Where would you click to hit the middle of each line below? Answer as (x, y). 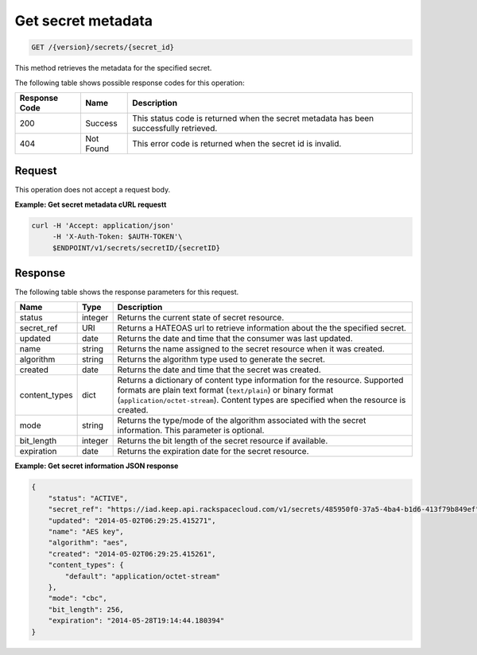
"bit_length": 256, (86, 609)
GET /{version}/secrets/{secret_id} (103, 47)
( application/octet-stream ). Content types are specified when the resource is (262, 400)
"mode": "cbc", (78, 599)
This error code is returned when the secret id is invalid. (237, 143)
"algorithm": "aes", (88, 543)
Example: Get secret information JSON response (97, 466)
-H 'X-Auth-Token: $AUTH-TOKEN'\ (117, 237)
